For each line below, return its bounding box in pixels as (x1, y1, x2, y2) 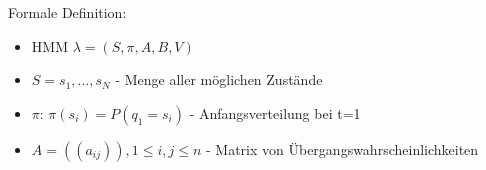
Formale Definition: (8, 2, 127, 22)
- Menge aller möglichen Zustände (115, 69, 323, 90)
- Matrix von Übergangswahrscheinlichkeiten (205, 138, 479, 159)
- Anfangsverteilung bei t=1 (189, 102, 361, 123)
